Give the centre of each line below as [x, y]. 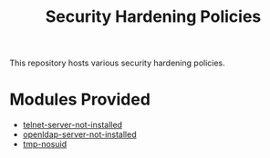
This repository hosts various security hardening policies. [117, 63]
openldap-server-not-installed [79, 134]
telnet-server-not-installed [73, 125]
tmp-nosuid [44, 144]
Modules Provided [80, 99]
